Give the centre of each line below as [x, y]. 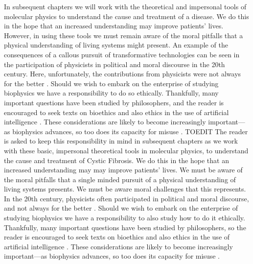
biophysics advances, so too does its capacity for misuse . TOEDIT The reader [130, 131]
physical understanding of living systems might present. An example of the [116, 45]
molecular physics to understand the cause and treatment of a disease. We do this [126, 16]
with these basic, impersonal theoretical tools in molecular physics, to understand [126, 150]
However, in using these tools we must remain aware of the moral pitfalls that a [124, 35]
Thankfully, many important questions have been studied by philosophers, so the [125, 227]
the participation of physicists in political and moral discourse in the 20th [115, 64]
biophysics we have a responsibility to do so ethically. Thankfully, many [111, 93]
